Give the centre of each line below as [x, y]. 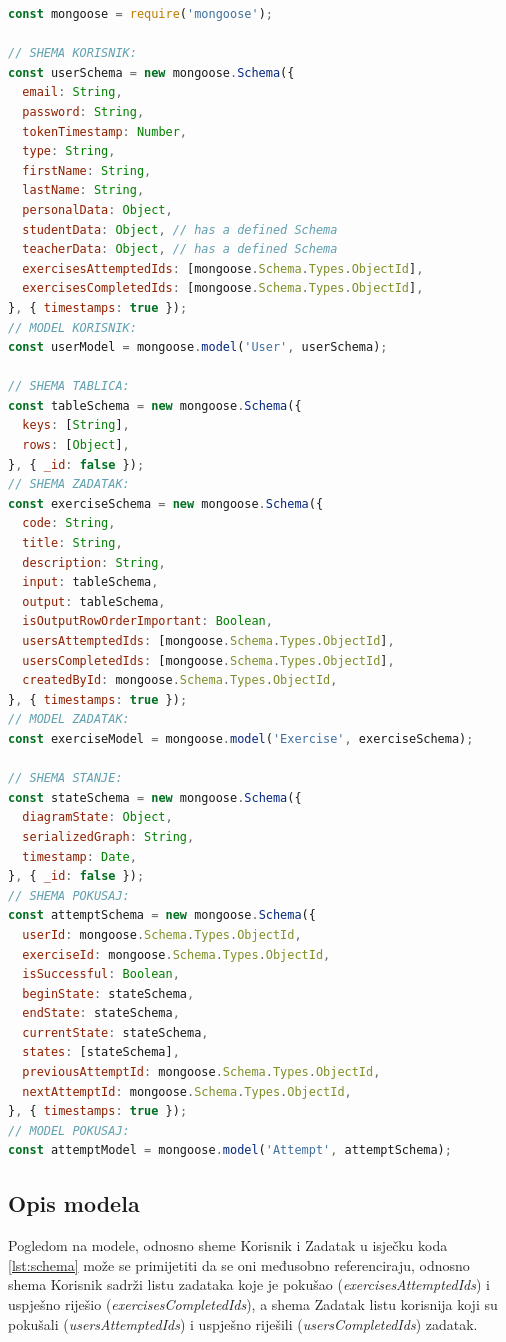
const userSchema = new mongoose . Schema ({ [151, 72]
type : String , [69, 151]
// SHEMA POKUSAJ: [69, 895]
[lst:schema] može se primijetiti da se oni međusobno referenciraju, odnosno [239, 1264]
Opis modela [74, 1203]
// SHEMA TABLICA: [69, 386]
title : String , [72, 543]
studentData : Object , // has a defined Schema [180, 229]
